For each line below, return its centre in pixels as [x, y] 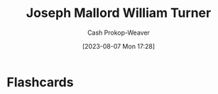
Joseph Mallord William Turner [119, 13]
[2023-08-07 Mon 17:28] [119, 46]
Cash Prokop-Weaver [119, 33]
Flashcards [40, 82]
